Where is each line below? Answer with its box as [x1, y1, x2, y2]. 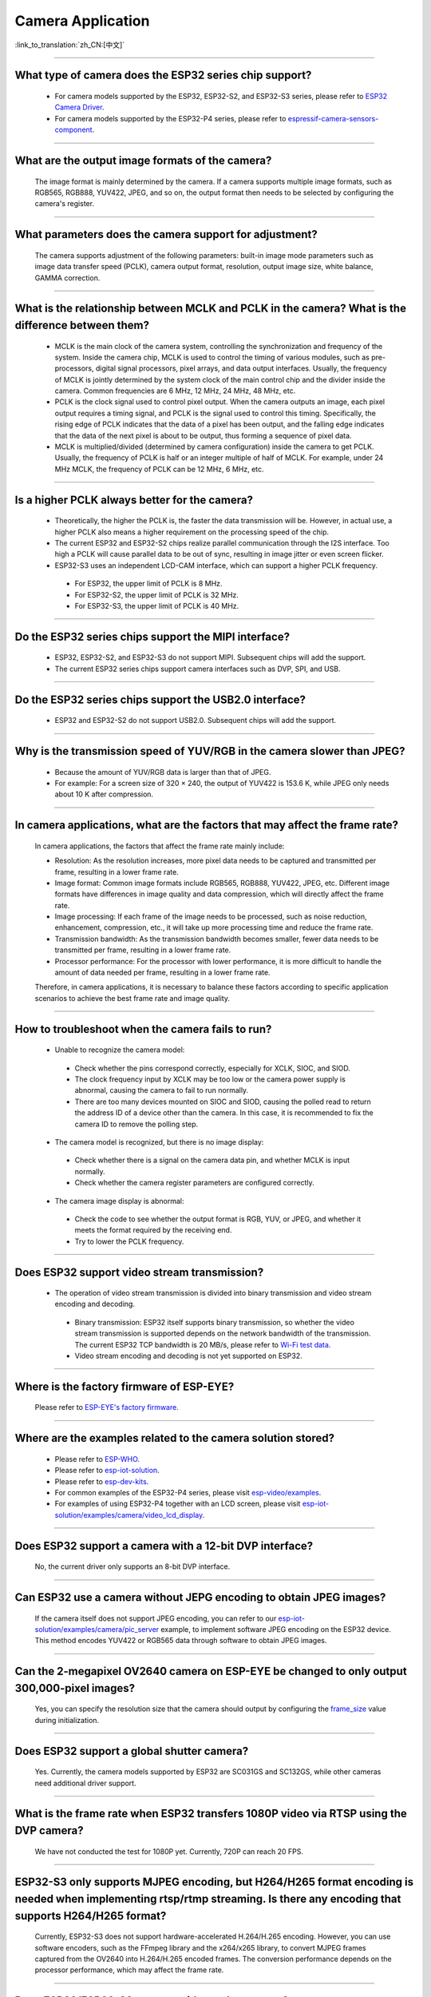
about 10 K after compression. [54, 789, 154, 799]
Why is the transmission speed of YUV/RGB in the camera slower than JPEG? [14, 744, 405, 758]
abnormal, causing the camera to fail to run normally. [74, 1086, 249, 1095]
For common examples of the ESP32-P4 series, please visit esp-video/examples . [54, 1488, 322, 1498]
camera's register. [34, 199, 95, 208]
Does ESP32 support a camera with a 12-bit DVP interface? [14, 1538, 314, 1553]
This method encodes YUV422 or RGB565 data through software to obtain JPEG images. [34, 1636, 327, 1646]
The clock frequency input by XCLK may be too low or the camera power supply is [74, 1074, 346, 1084]
